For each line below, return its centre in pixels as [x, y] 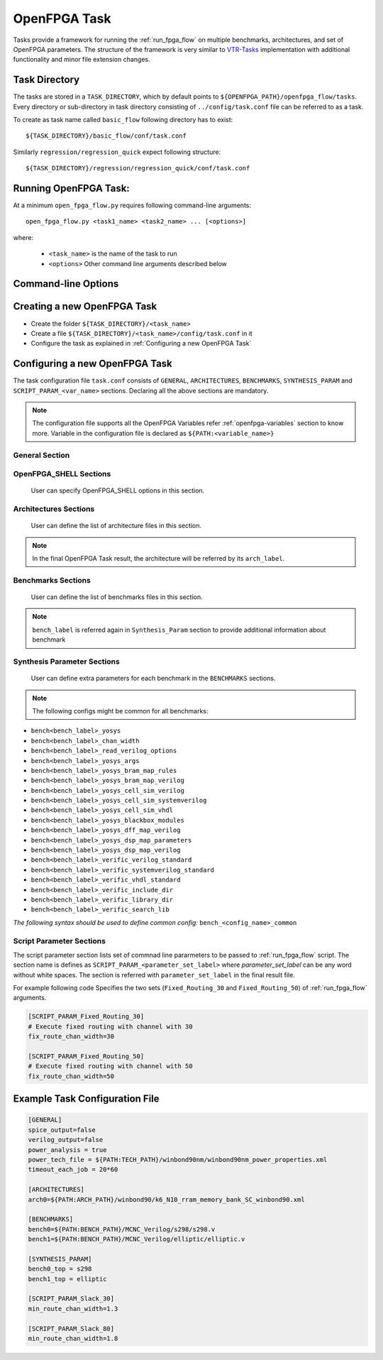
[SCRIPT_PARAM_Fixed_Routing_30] [86, 1016]
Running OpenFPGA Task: [72, 188]
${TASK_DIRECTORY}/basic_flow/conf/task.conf [106, 136]
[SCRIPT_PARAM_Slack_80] [71, 1328]
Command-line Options [66, 284]
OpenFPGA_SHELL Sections [62, 474]
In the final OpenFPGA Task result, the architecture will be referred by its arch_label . [159, 559]
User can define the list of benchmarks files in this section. [117, 597]
